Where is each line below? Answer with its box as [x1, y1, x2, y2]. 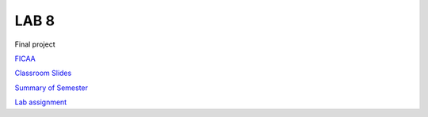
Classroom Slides [14, 68, 72, 78]
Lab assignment [14, 97, 67, 107]
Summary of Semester [14, 83, 89, 92]
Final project [14, 40, 55, 49]
